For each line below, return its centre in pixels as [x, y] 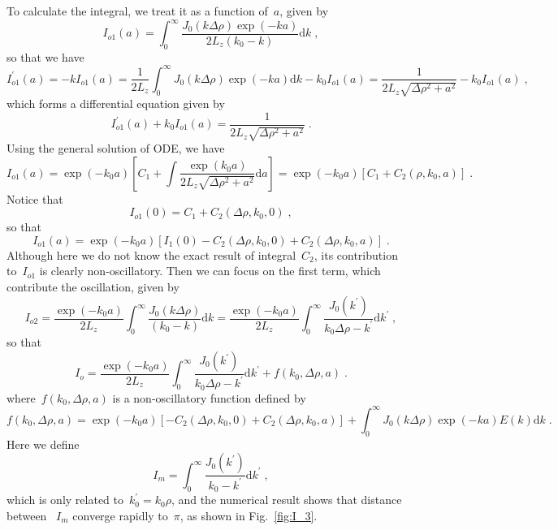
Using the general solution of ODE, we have [116, 148]
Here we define [43, 444]
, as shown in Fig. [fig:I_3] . [249, 515]
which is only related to [65, 500]
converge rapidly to [120, 515]
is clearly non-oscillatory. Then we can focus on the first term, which [210, 271]
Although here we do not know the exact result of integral [151, 254]
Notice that [35, 198]
